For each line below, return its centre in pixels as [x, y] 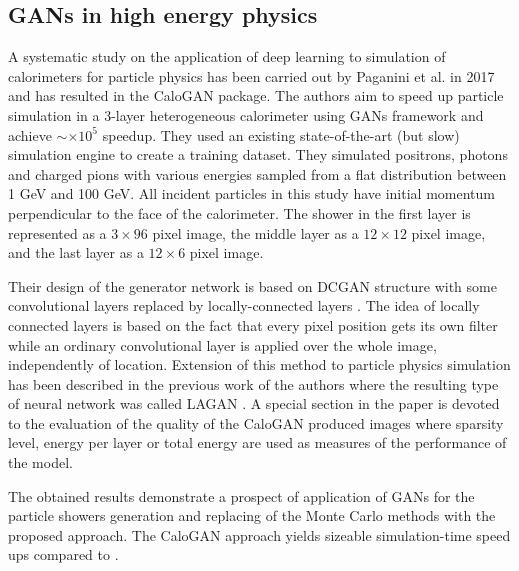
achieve [30, 134]
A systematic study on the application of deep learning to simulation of [227, 56]
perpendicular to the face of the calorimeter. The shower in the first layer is [239, 212]
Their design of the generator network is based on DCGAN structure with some [252, 285]
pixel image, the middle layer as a [255, 232]
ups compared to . [63, 554]
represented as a [57, 232]
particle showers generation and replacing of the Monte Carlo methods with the [252, 515]
